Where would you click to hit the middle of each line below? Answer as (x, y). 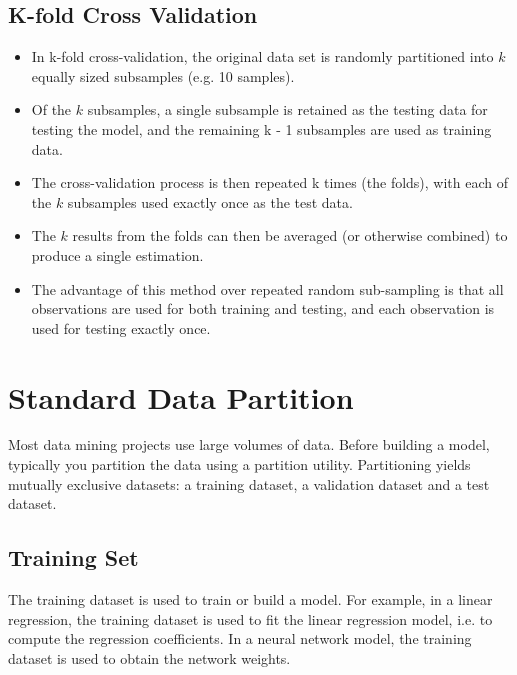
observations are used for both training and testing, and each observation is (263, 308)
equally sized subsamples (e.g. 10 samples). (163, 75)
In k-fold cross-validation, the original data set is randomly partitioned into (262, 56)
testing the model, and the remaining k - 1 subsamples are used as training (261, 128)
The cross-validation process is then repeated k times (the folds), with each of (270, 182)
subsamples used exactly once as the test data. (210, 201)
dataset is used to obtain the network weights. (149, 657)
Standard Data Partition (181, 396)
